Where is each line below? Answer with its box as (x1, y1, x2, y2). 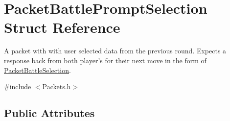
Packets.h (42, 81, 71, 92)
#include (4, 81, 31, 92)
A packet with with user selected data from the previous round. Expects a (4, 46, 227, 56)
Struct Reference (4, 17, 120, 37)
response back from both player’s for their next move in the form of (4, 55, 207, 65)
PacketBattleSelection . (4, 65, 71, 75)
